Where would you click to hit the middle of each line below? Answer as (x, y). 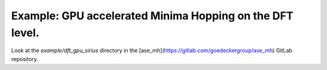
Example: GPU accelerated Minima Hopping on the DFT (152, 16)
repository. (25, 59)
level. (25, 33)
